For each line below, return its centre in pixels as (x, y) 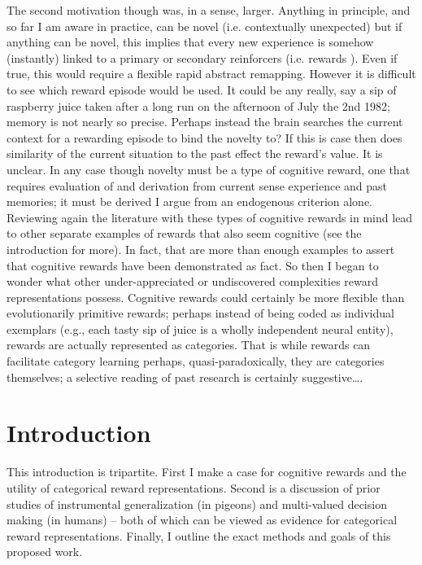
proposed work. (45, 552)
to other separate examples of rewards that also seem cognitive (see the (184, 233)
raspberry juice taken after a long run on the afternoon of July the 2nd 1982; (198, 105)
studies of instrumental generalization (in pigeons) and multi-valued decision (197, 504)
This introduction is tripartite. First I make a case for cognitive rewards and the (207, 472)
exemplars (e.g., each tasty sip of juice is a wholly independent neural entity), (200, 328)
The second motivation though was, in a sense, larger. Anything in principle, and (209, 10)
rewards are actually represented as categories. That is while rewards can (189, 345)
